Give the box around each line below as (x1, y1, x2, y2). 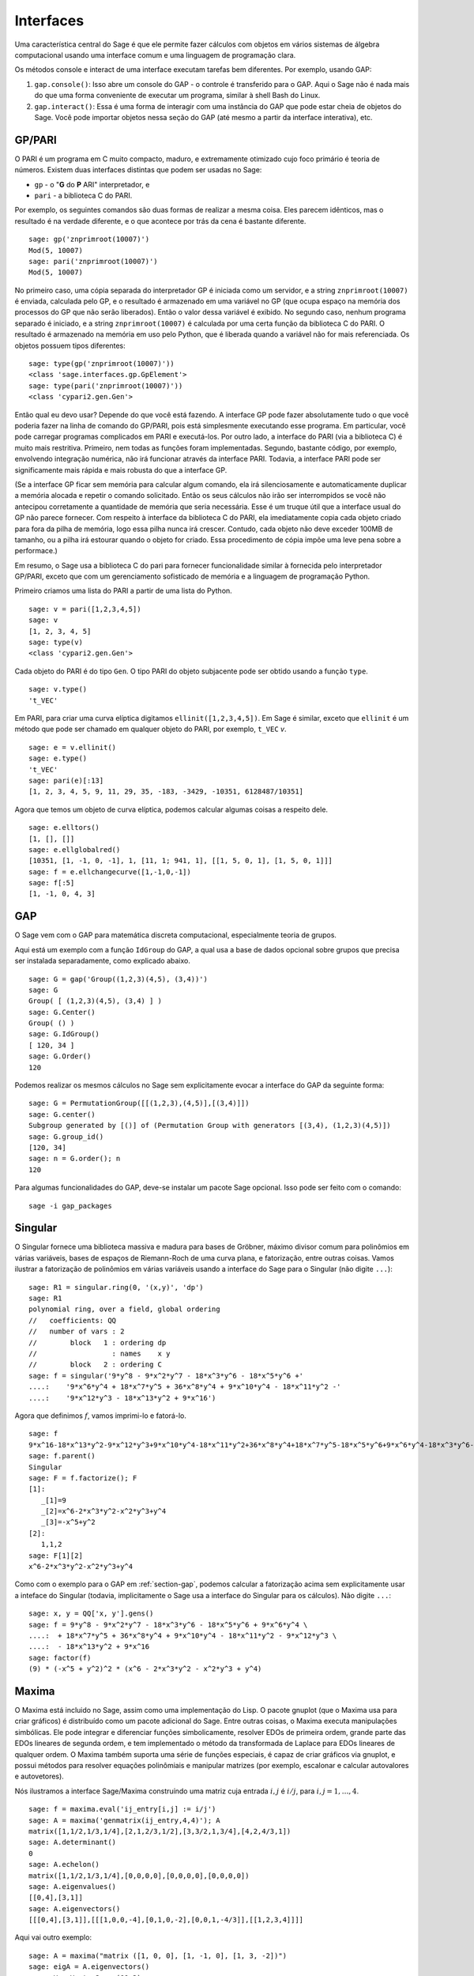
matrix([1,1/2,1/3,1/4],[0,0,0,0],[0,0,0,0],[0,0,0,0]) (28, 1871, 250, 1880)
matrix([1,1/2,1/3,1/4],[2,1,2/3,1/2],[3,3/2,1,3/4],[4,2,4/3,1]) (28, 1827, 292, 1835)
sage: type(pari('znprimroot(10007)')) (28, 381, 183, 390)
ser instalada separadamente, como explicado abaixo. (14, 956, 191, 966)
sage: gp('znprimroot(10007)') (28, 235, 150, 244)
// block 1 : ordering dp (28, 1338, 167, 1347)
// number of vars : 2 (28, 1327, 125, 1336)
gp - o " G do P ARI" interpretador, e (34, 179, 150, 189)
